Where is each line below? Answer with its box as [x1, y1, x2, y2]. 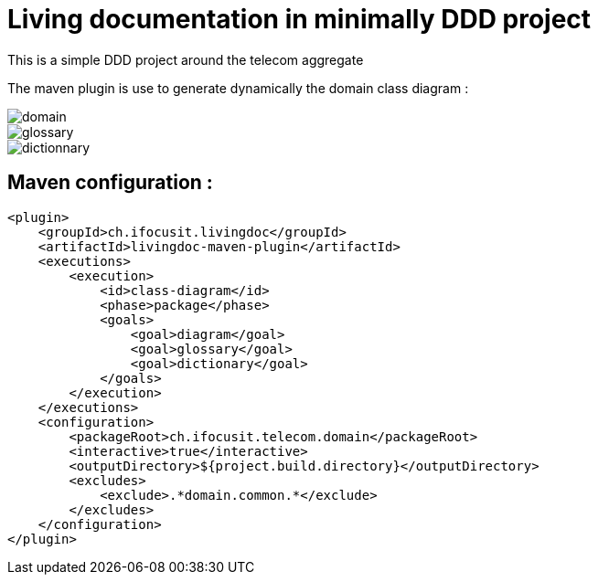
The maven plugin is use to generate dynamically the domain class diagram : [7, 79, 469, 96]
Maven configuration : [7, 171, 213, 195]
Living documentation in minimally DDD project [7, 4, 592, 35]
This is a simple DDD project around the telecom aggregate [7, 51, 364, 68]
